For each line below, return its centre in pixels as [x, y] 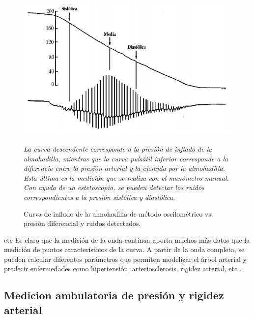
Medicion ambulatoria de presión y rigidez [114, 295]
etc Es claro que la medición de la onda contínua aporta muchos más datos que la [127, 239]
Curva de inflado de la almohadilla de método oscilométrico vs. [118, 213]
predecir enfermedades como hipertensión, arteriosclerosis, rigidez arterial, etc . [123, 269]
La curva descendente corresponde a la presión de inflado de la [118, 148]
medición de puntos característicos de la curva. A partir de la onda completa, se [124, 249]
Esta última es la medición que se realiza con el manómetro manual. [126, 177]
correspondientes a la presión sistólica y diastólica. [99, 197]
